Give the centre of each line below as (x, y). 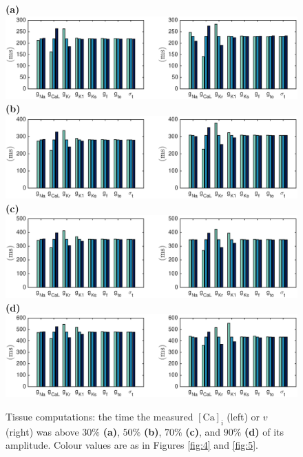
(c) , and (203, 431)
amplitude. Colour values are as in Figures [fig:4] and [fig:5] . (132, 445)
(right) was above (42, 431)
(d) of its (264, 431)
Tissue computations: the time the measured (100, 417)
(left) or (243, 417)
